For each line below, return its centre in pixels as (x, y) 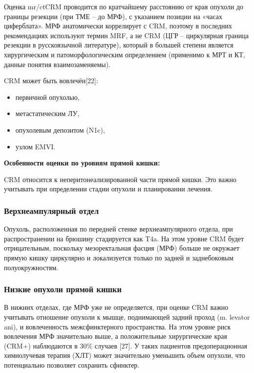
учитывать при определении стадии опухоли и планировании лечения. (108, 189)
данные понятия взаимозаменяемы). (57, 64)
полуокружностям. (31, 267)
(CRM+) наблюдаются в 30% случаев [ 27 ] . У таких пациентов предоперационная (126, 345)
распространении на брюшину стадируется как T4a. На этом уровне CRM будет (124, 238)
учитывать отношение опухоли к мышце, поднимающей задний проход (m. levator (127, 316)
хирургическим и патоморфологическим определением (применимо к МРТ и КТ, (125, 54)
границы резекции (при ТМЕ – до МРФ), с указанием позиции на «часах (113, 16)
